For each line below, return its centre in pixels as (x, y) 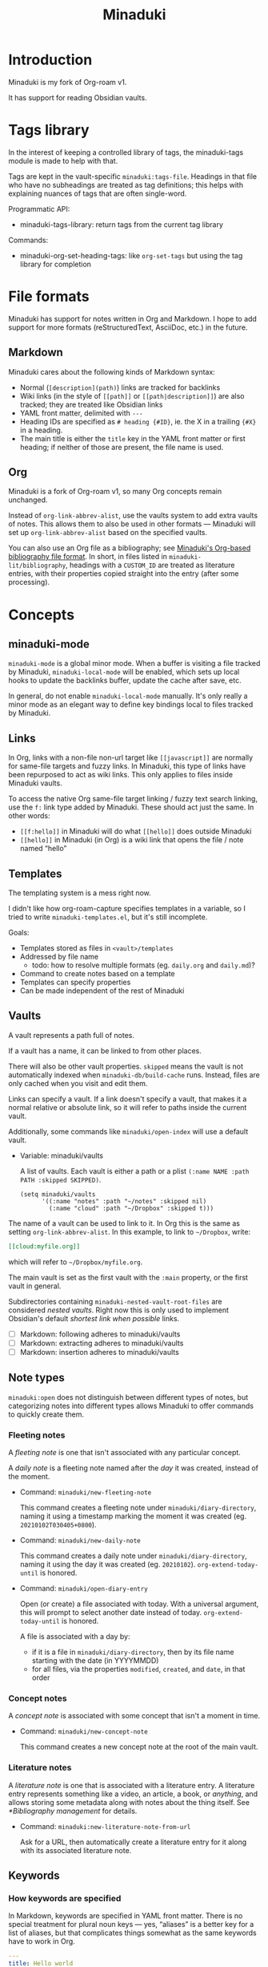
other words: (29, 816)
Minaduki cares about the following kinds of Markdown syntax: (112, 371)
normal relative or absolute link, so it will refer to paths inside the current (128, 1107)
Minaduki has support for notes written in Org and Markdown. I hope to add (133, 318)
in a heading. (41, 430)
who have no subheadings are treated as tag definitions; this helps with (126, 185)
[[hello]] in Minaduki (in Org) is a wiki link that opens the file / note (132, 840)
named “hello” (43, 849)
